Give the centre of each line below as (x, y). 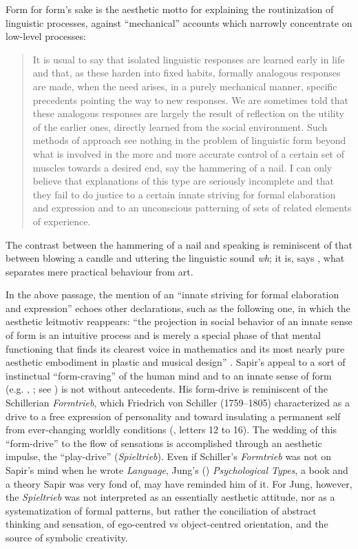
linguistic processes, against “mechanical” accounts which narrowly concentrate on (179, 22)
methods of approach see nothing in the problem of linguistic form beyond (189, 140)
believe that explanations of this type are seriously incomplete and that (183, 181)
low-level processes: (46, 36)
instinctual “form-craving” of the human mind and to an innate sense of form (169, 375)
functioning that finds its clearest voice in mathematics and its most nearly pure (175, 348)
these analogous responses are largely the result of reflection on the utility (188, 113)
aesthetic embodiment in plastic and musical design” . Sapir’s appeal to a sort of (176, 362)
